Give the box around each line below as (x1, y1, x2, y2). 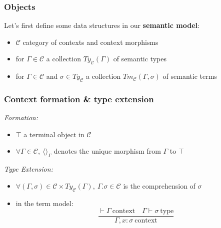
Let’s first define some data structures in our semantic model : (4, 20, 199, 30)
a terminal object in (23, 129, 84, 139)
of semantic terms (162, 71, 217, 81)
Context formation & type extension (4, 92, 154, 105)
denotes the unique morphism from (53, 146, 161, 156)
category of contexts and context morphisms (22, 36, 158, 47)
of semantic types (113, 53, 166, 64)
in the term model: (15, 198, 73, 208)
